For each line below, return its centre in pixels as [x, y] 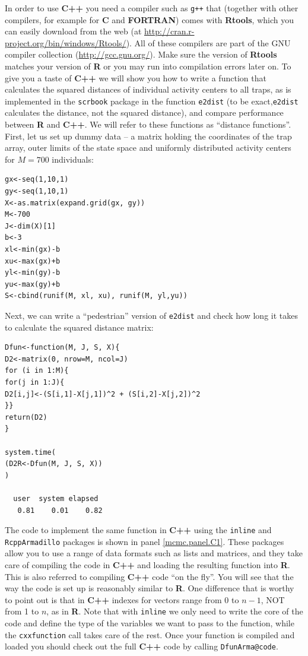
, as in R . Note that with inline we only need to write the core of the [175, 611]
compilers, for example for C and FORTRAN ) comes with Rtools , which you [149, 19]
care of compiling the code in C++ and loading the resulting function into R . [147, 565]
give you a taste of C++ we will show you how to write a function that [136, 77]
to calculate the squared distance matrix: [79, 327]
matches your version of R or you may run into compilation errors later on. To [148, 66]
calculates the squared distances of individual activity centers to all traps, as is [148, 89]
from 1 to [22, 611]
